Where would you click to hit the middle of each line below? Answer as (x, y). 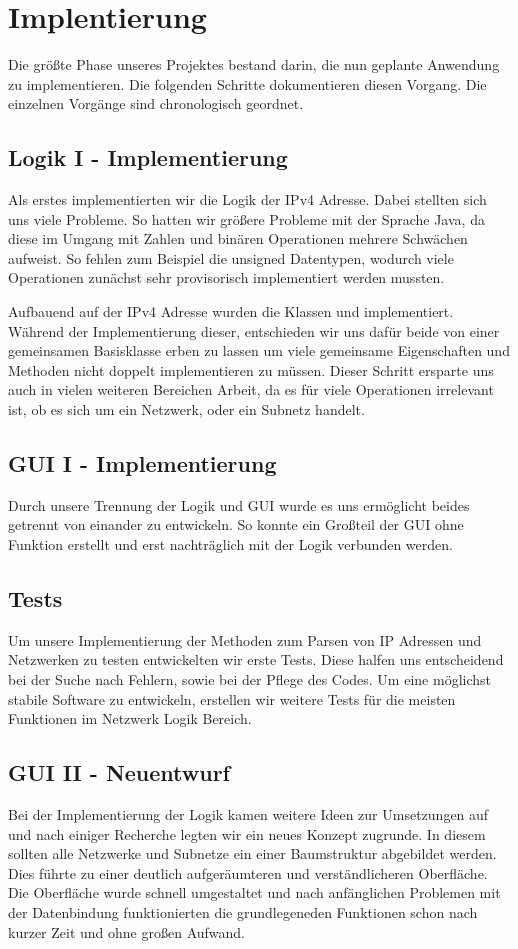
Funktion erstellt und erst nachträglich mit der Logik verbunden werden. (230, 544)
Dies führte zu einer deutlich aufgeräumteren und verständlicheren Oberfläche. (248, 872)
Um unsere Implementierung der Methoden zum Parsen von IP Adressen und (245, 639)
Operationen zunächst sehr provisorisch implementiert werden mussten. (226, 277)
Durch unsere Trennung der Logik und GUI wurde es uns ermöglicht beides (239, 504)
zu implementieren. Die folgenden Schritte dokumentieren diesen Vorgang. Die (247, 83)
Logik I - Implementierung (148, 157)
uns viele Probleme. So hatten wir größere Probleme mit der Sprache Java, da (246, 218)
